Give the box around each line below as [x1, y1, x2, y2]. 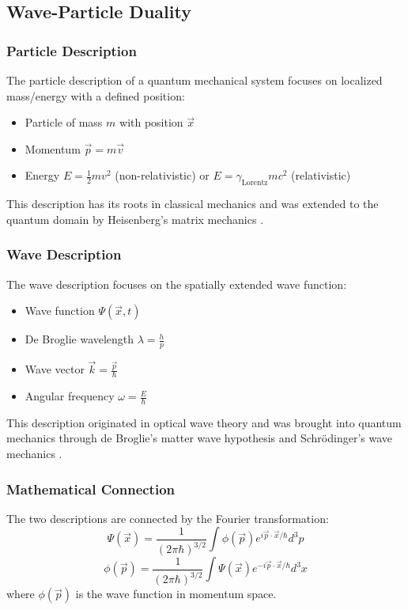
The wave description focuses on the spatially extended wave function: [6, 275, 347, 292]
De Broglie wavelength [25, 331, 134, 347]
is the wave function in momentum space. [75, 585, 277, 602]
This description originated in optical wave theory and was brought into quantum [6, 414, 402, 430]
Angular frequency [25, 388, 115, 404]
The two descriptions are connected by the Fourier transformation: [6, 510, 329, 526]
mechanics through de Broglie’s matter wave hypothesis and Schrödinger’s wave [6, 430, 393, 446]
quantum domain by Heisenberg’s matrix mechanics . [6, 210, 264, 227]
